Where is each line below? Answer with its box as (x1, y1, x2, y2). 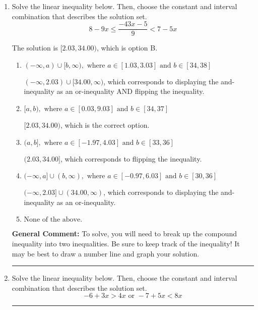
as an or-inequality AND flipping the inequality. (56, 86, 205, 96)
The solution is (12, 42, 58, 53)
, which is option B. (97, 42, 158, 53)
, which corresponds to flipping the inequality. (60, 153, 202, 164)
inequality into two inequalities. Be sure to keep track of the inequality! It (12, 238, 240, 248)
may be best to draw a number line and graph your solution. (12, 248, 200, 259)
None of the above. (24, 216, 83, 224)
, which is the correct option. (60, 120, 150, 130)
